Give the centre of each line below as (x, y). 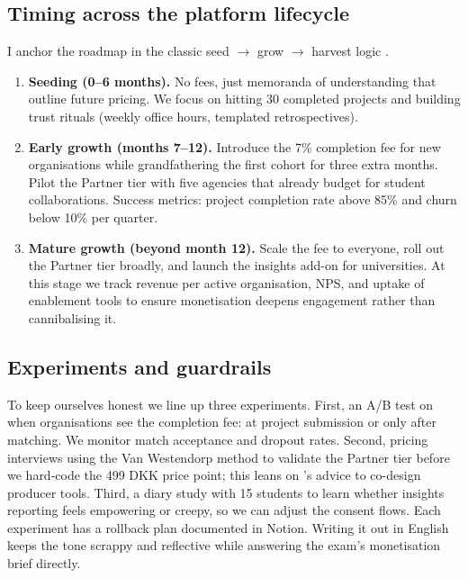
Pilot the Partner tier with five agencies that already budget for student (227, 181)
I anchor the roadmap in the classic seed (118, 51)
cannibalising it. (72, 317)
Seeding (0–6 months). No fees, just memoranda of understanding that (232, 81)
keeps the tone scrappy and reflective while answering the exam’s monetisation (224, 545)
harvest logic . (350, 51)
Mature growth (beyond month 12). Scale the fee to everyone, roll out (236, 247)
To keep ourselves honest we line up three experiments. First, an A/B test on (220, 404)
